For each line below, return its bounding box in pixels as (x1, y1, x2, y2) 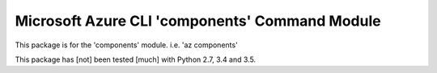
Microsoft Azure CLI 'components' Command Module (15, 12, 381, 30)
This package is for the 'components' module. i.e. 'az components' (15, 40, 238, 50)
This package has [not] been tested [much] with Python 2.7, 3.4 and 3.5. (15, 55, 257, 64)
